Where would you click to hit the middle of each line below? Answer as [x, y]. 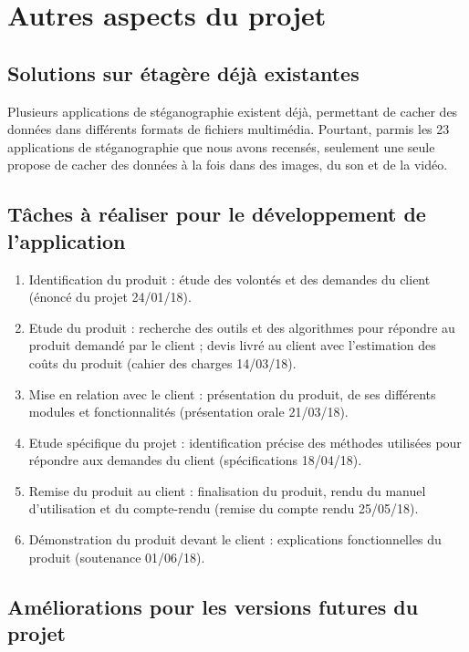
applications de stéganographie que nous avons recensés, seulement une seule [221, 146]
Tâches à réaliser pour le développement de [217, 214]
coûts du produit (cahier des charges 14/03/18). [162, 362]
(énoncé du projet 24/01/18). [110, 297]
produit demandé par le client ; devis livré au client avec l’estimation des [232, 345]
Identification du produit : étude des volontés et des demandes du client [229, 279]
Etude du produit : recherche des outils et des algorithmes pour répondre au [242, 327]
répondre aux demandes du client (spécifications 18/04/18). [195, 460]
